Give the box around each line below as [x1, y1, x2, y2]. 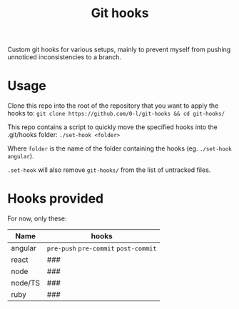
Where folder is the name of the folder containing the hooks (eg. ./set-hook [7, 144, 232, 153]
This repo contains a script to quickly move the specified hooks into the [7, 123, 218, 131]
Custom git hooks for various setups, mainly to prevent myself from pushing [7, 45, 231, 54]
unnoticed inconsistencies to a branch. [7, 53, 121, 61]
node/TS [11, 278, 41, 288]
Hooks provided [7, 191, 104, 207]
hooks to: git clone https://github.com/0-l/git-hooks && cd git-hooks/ [7, 109, 225, 118]
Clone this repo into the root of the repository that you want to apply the [7, 101, 219, 110]
